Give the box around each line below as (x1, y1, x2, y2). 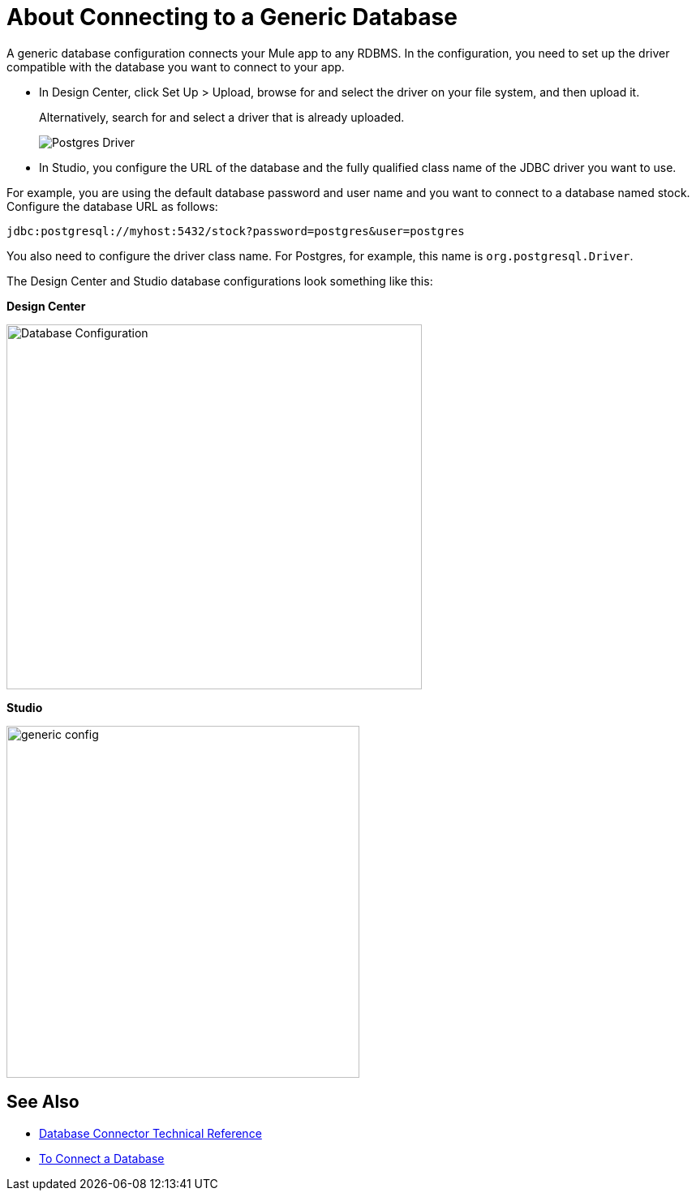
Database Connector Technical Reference (39, 1126, 262, 1140)
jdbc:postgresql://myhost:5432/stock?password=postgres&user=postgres (6, 224, 465, 238)
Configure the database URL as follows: (6, 199, 218, 213)
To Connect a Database (39, 1151, 165, 1165)
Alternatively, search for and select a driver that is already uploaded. (39, 109, 405, 124)
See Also (6, 1092, 79, 1113)
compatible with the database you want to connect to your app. (6, 59, 345, 74)
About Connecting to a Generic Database (6, 3, 458, 31)
